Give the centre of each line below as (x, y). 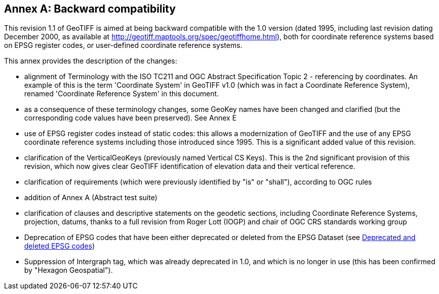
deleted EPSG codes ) (60, 246)
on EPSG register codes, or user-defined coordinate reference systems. (123, 45)
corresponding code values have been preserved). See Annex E (130, 118)
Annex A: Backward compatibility (90, 9)
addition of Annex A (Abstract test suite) (91, 198)
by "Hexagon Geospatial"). (69, 270)
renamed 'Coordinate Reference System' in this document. (122, 94)
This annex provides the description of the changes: (91, 61)
